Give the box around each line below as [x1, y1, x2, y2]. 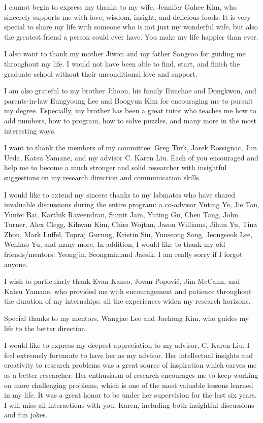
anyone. [4, 258, 28, 269]
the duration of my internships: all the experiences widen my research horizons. [4, 296, 251, 306]
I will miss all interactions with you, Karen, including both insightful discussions [4, 399, 254, 410]
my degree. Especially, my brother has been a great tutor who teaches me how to [4, 105, 256, 116]
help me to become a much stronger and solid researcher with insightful [4, 162, 227, 173]
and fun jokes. [4, 409, 48, 420]
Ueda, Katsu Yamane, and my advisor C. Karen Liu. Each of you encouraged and [4, 152, 258, 162]
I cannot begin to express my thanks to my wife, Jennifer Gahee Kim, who [4, 2, 237, 12]
